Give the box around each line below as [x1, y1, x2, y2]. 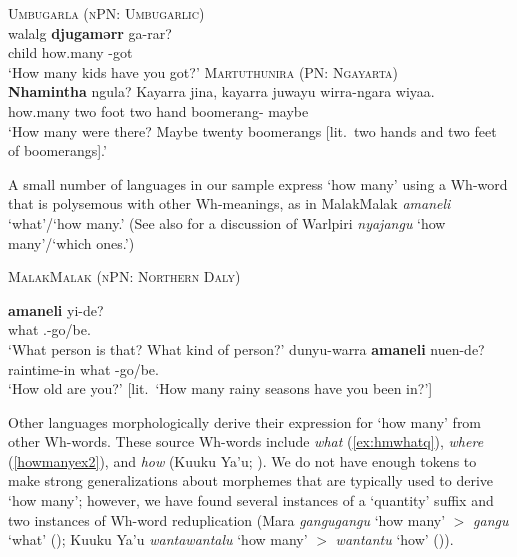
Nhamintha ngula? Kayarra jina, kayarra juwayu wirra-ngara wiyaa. [8, 81, 435, 102]
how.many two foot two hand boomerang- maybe [8, 100, 309, 121]
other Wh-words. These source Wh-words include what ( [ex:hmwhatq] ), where [8, 431, 484, 452]
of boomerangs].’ [8, 140, 107, 161]
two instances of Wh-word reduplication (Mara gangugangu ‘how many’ [8, 509, 446, 530]
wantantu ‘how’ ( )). [335, 529, 454, 550]
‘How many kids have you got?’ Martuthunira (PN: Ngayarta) [8, 61, 398, 82]
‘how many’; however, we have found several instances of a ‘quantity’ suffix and [8, 490, 494, 511]
